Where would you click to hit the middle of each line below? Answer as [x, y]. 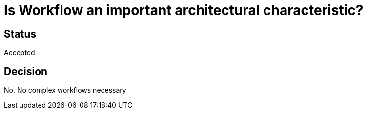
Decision [26, 71]
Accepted [20, 53]
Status [20, 34]
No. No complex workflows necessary [65, 90]
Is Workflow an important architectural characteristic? [184, 10]
